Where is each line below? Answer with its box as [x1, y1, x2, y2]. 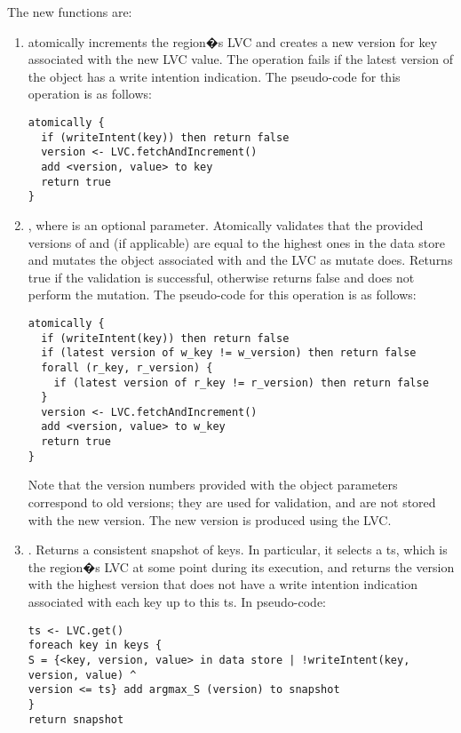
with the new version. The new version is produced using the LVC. [28, 510, 392, 529]
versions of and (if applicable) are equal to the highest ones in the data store [28, 233, 445, 251]
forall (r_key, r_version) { [41, 361, 213, 374]
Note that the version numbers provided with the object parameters [28, 475, 398, 494]
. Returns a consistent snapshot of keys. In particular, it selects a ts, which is [28, 540, 448, 559]
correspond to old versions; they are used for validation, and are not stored [28, 493, 436, 512]
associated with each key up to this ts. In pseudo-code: [28, 593, 326, 610]
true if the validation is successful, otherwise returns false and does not [28, 267, 415, 286]
